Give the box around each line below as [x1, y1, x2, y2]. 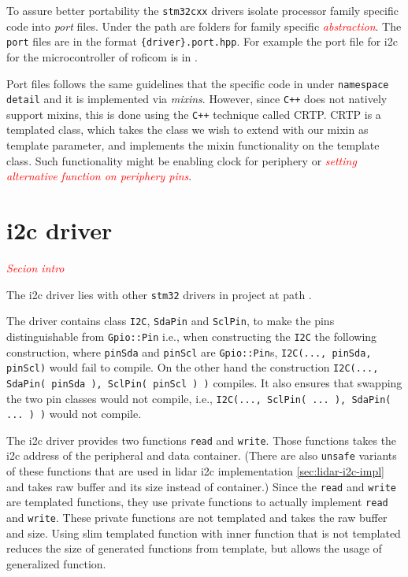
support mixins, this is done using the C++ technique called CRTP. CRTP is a [6, 105, 381, 122]
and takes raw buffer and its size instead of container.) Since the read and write [6, 478, 396, 494]
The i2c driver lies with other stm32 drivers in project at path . [6, 286, 312, 302]
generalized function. [6, 555, 106, 571]
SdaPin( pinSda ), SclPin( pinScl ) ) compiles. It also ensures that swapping [6, 374, 402, 390]
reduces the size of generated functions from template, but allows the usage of [6, 540, 382, 557]
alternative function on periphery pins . [6, 168, 192, 184]
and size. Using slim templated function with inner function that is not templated [6, 524, 401, 541]
